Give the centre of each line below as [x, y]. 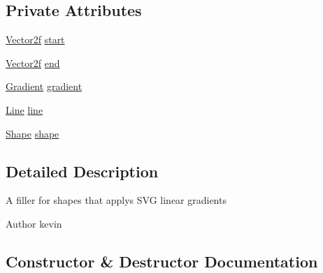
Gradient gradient [44, 86]
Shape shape [33, 133]
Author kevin [34, 223]
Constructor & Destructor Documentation [162, 261]
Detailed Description [82, 171]
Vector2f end [33, 62]
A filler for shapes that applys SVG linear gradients [116, 200]
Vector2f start [35, 39]
